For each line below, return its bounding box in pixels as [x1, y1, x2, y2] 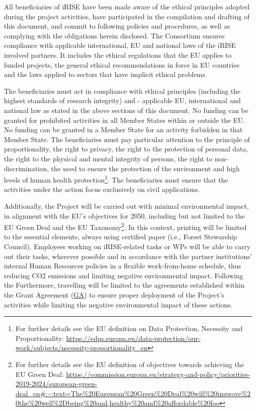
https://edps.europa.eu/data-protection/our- [66, 333, 201, 343]
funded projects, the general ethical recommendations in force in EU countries [4, 59, 240, 70]
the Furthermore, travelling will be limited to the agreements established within [4, 280, 245, 290]
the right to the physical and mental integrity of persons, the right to [4, 153, 213, 163]
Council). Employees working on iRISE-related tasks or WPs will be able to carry [4, 241, 251, 251]
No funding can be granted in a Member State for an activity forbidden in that [4, 124, 243, 135]
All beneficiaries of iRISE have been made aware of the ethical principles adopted [4, 1, 250, 11]
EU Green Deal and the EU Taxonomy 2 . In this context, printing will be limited [4, 221, 247, 232]
